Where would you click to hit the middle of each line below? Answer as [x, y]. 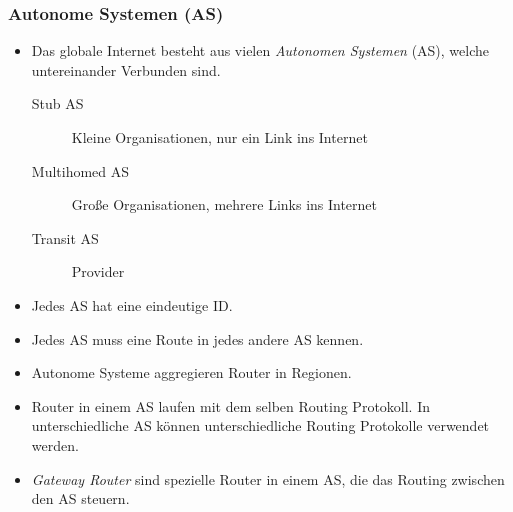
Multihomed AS [80, 170]
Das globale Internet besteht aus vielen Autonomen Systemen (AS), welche [260, 50]
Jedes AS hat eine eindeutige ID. [132, 304]
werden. [55, 444]
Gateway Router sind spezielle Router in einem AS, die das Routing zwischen [268, 478]
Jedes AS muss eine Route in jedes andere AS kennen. [197, 338]
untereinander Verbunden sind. [126, 69]
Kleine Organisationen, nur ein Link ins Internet [219, 137]
